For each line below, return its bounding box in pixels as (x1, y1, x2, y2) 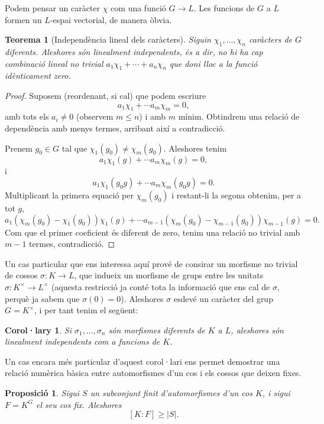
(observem (76, 110, 114, 123)
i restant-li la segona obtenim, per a (171, 188, 302, 201)
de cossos (5, 269, 38, 281)
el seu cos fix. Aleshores (36, 398, 122, 410)
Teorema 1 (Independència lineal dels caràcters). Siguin (5, 33, 211, 46)
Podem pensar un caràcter (5, 2, 100, 14)
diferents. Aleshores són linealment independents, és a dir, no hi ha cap (5, 45, 263, 57)
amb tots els (5, 110, 49, 123)
